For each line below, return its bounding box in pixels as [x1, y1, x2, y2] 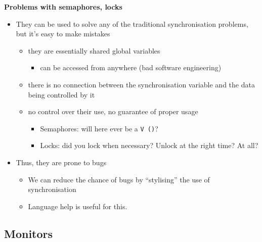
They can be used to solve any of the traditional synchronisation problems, [16, 18, 248, 29]
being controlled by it [28, 89, 95, 100]
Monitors [4, 225, 53, 241]
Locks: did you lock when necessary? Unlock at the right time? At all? [40, 140, 258, 151]
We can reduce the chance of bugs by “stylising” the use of [28, 174, 210, 184]
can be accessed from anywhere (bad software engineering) [40, 62, 222, 73]
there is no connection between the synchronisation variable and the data [28, 79, 255, 89]
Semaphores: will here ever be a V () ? [40, 123, 158, 133]
